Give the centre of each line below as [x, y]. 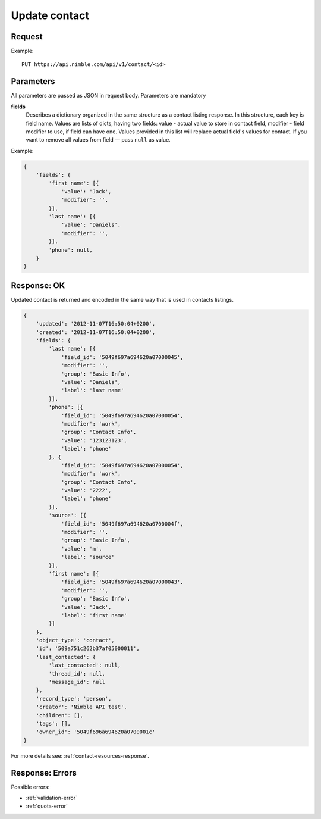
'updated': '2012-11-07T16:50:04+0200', [96, 324]
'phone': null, [71, 250]
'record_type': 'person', [74, 698]
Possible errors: [30, 787]
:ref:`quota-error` [47, 806]
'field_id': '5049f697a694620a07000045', [122, 357]
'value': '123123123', [94, 440]
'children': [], [59, 715]
